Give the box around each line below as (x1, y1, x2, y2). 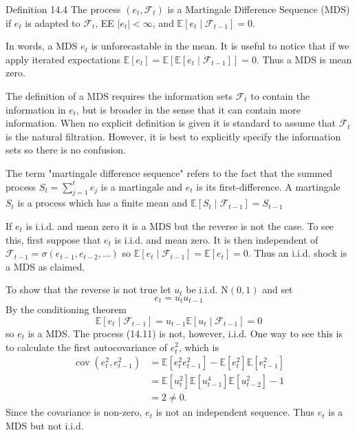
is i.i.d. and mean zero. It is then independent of (114, 232, 318, 246)
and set (262, 282, 293, 297)
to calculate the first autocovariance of (6, 339, 168, 354)
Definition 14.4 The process (6, 2, 121, 16)
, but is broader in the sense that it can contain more (76, 102, 301, 116)
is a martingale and (100, 179, 183, 193)
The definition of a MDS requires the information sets (6, 88, 232, 103)
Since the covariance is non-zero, (6, 405, 142, 419)
